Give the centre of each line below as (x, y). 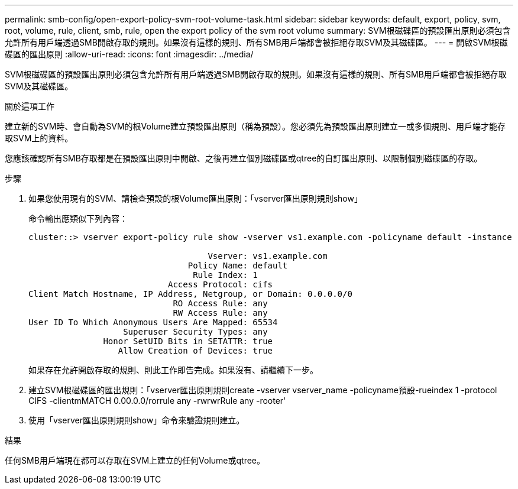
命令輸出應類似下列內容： (78, 218)
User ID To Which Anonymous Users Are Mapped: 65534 (153, 322)
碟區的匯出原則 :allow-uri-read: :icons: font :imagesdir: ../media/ (129, 54)
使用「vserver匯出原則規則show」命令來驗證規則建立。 (137, 420)
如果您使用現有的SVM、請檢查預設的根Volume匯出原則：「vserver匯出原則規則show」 (195, 198)
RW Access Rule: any (220, 313)
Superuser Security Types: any (195, 332)
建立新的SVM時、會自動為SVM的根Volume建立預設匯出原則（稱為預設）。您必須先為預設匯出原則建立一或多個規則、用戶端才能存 (255, 126)
